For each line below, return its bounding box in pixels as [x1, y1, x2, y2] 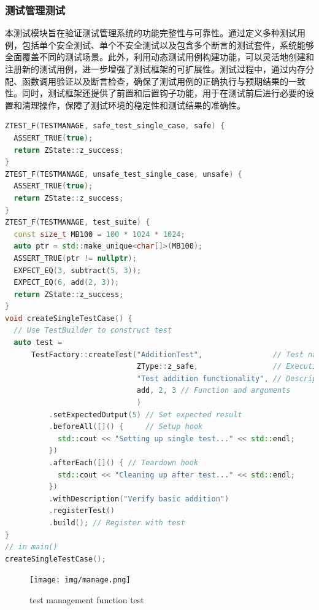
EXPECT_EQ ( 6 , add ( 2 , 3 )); [13, 278, 120, 287]
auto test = [13, 338, 63, 347]
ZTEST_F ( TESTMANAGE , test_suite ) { [5, 218, 150, 227]
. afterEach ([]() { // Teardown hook [48, 458, 199, 467]
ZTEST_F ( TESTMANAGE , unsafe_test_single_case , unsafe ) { [5, 169, 242, 179]
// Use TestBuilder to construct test [13, 326, 172, 335]
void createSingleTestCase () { [5, 314, 133, 323]
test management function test [29, 593, 144, 606]
